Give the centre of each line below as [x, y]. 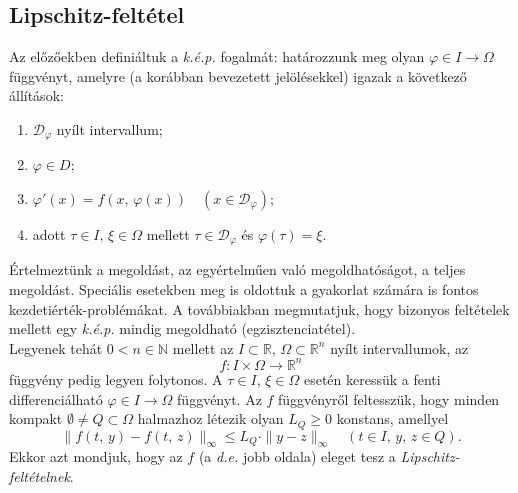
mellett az [203, 347]
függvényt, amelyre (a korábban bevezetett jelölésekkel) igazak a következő [238, 75]
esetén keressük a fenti [372, 378]
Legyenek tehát [56, 347]
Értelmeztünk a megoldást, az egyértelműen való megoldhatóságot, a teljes [237, 269]
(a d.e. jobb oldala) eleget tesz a [297, 456]
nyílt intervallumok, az [399, 347]
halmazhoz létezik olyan [210, 418]
